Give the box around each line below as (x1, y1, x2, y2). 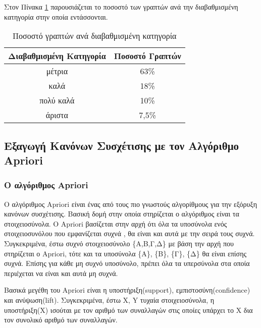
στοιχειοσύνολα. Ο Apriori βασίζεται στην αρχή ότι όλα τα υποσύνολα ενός (4, 218, 227, 229)
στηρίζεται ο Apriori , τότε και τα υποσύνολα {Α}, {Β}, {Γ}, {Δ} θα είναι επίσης (4, 248, 247, 258)
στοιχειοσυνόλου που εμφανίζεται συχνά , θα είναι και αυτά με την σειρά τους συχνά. (4, 228, 255, 239)
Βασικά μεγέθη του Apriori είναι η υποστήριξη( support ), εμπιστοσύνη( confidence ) (4, 285, 250, 295)
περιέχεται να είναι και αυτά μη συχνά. (4, 267, 118, 278)
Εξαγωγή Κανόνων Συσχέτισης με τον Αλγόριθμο (4, 137, 239, 153)
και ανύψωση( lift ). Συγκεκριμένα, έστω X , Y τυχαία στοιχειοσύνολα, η (4, 294, 215, 305)
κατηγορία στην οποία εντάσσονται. (4, 11, 108, 22)
